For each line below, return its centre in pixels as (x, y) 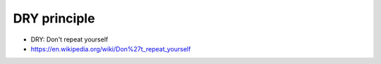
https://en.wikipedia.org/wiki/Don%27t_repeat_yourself (111, 49)
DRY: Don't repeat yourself (69, 39)
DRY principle (54, 18)
